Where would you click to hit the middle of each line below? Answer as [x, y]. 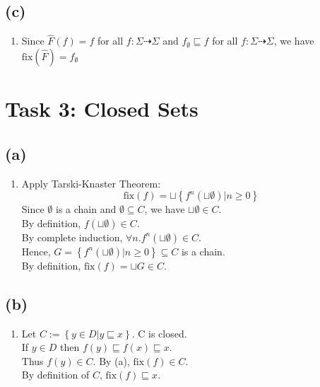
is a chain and [86, 209]
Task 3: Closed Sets [102, 109]
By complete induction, [72, 237]
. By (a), [111, 360]
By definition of [55, 375]
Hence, [36, 251]
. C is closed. [159, 333]
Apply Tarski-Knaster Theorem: [91, 183]
